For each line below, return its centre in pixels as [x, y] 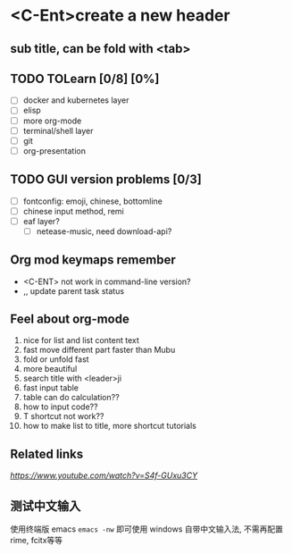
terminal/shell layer [58, 130]
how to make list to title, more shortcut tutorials [110, 426]
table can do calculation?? [71, 398]
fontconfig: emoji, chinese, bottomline [93, 201]
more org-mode [52, 121]
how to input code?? [60, 407]
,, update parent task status [73, 290]
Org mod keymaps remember [93, 260]
